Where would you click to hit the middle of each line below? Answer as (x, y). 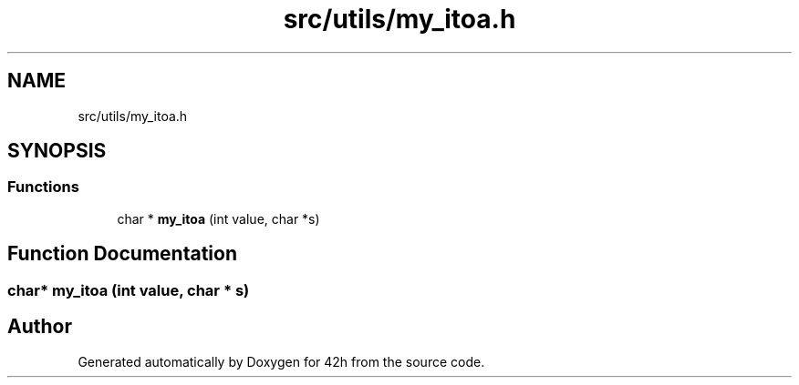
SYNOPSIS (57, 151)
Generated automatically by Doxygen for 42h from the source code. (281, 361)
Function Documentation (122, 254)
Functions (43, 187)
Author (40, 327)
